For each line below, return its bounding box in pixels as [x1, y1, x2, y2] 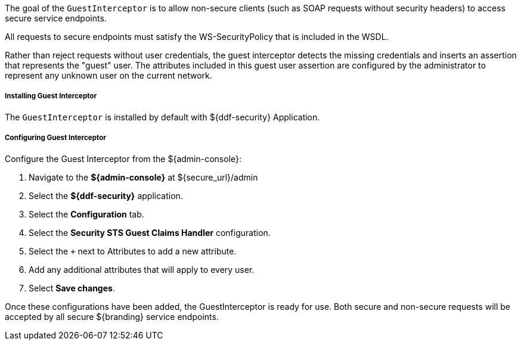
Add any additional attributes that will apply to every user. [29, 264, 255, 275]
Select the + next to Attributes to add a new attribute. [29, 245, 237, 256]
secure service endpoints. [5, 13, 107, 23]
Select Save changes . [29, 282, 115, 293]
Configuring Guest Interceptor [5, 133, 106, 142]
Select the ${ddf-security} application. [29, 190, 183, 201]
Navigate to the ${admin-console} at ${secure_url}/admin [29, 172, 258, 182]
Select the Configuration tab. [29, 209, 144, 219]
